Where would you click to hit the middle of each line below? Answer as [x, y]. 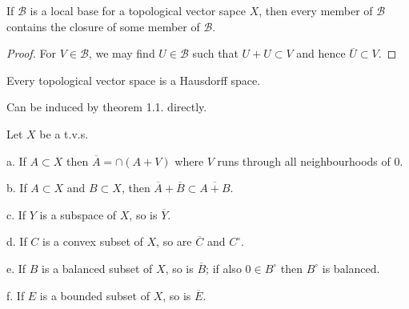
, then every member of [316, 10]
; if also [224, 268]
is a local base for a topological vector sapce [138, 10]
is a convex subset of [93, 241]
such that [215, 53]
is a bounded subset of [94, 295]
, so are [174, 241]
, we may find [122, 53]
